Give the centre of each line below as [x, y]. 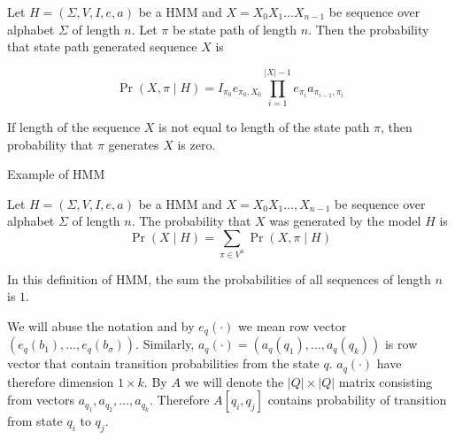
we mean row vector [293, 325]
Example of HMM [56, 174]
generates [134, 144]
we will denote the [234, 381]
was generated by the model [345, 221]
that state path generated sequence [102, 46]
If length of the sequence [74, 126]
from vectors [41, 400]
